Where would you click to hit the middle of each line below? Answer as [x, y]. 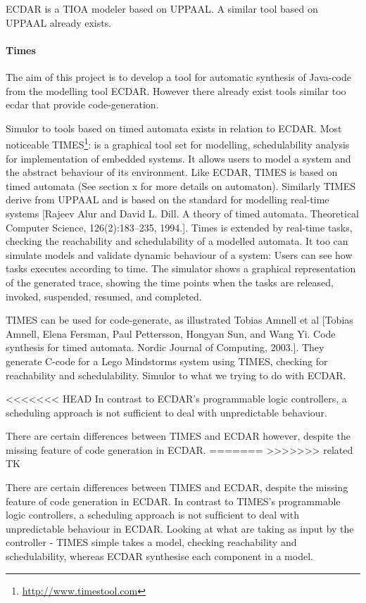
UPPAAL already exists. [59, 22]
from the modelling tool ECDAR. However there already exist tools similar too [176, 90]
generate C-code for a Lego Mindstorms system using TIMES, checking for [167, 361]
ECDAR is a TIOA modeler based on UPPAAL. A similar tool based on [162, 8]
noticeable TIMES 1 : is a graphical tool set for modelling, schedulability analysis [178, 144]
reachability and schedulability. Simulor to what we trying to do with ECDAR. [176, 375]
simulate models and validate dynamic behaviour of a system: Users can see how [179, 254]
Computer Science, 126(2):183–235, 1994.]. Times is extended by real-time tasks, [179, 227]
